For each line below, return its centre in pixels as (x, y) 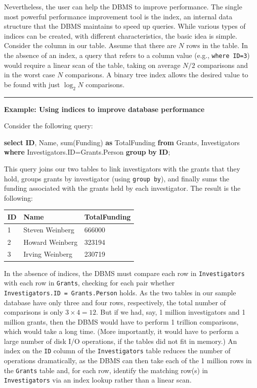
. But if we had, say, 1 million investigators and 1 (171, 312)
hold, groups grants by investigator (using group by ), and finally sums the (117, 178)
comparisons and (223, 65)
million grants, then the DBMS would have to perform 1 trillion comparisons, (121, 321)
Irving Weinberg (48, 254)
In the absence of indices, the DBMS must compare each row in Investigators (125, 273)
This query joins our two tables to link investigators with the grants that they (122, 168)
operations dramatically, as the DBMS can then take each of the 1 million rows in (128, 360)
